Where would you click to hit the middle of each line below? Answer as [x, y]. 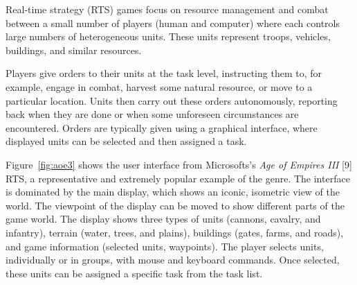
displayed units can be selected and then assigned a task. [126, 141]
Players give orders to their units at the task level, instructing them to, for [164, 73]
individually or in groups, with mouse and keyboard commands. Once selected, [173, 260]
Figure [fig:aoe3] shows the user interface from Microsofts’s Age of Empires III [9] [179, 164]
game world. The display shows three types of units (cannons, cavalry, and [163, 219]
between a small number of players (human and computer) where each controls [173, 23]
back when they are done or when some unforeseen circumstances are [152, 114]
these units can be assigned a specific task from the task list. [134, 273]
